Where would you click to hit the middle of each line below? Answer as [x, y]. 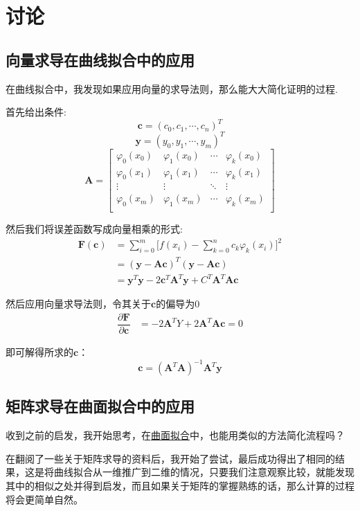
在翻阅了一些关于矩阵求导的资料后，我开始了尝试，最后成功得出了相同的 [170, 458]
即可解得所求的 [39, 352]
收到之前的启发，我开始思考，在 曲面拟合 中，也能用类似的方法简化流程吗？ [175, 435]
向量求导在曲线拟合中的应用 [100, 59]
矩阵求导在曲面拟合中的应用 [100, 406]
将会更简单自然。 [44, 499]
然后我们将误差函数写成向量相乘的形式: [94, 229]
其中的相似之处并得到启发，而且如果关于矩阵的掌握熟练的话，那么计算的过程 [180, 486]
